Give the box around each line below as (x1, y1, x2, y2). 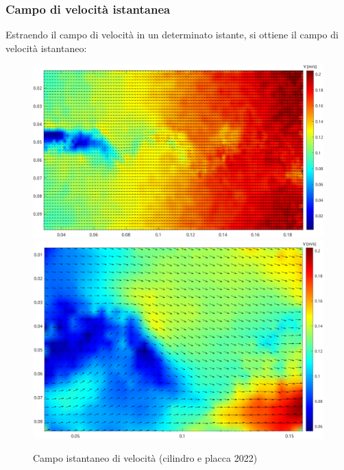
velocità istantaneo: (5, 40, 87, 55)
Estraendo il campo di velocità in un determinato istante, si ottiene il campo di (5, 27, 339, 42)
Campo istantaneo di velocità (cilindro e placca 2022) (33, 451, 258, 465)
